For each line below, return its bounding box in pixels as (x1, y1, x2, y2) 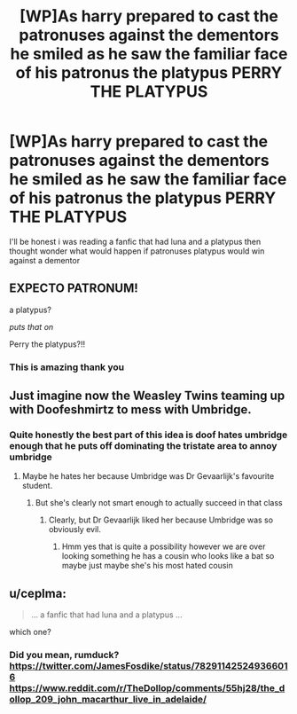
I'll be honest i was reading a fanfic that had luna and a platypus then (9, 236, 262, 247)
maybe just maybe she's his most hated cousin (61, 561, 233, 571)
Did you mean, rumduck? (9, 649, 120, 662)
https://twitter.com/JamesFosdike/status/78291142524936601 (9, 660, 288, 672)
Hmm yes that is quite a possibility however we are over (61, 541, 266, 552)
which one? (9, 627, 51, 638)
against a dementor (9, 255, 81, 265)
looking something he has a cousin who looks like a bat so (61, 551, 275, 561)
